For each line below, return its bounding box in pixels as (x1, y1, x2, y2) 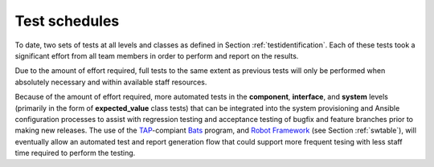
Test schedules (14, 12, 120, 30)
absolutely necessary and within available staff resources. (14, 77, 207, 87)
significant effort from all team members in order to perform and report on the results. (14, 51, 299, 60)
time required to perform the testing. (14, 149, 136, 158)
